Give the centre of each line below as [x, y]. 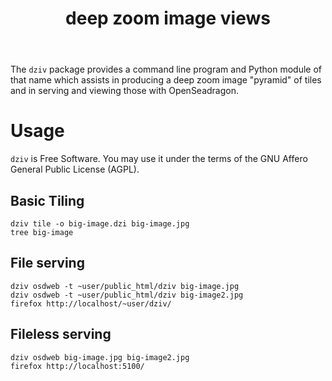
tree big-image [42, 232]
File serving [47, 263]
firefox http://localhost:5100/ [77, 366]
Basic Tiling [47, 200]
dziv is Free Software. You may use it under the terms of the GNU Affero [159, 159]
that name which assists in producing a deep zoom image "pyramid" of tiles [166, 80]
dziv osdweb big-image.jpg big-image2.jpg [100, 357]
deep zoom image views [168, 18]
